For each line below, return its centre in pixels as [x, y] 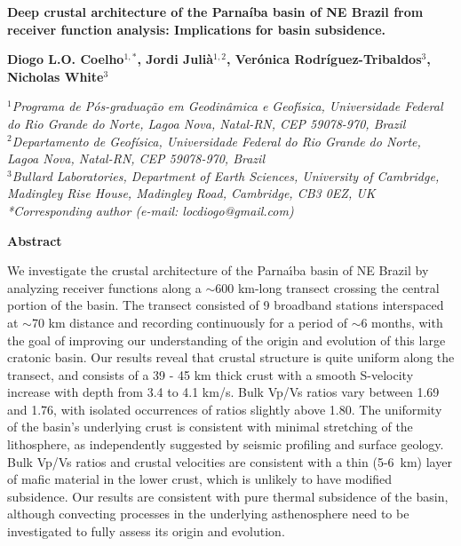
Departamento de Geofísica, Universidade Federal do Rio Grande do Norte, [216, 141]
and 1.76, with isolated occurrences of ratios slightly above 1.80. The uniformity [225, 409]
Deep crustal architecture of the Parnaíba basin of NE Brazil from [215, 12]
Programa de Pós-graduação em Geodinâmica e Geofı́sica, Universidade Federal [227, 106]
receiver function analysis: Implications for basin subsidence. [197, 29]
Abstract [35, 240]
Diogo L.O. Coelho [66, 59]
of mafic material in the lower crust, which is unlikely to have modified [200, 479]
